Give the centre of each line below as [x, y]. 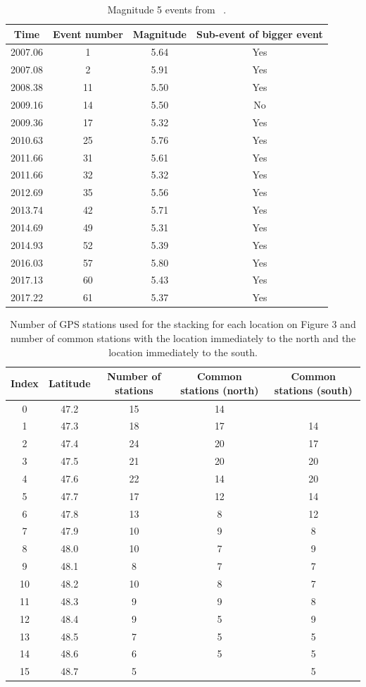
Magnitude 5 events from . [167, 9]
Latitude [69, 383]
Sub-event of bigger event [259, 34]
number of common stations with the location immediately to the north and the [183, 338]
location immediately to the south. [183, 352]
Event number [88, 34]
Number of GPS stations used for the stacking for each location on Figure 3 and [183, 324]
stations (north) [220, 390]
